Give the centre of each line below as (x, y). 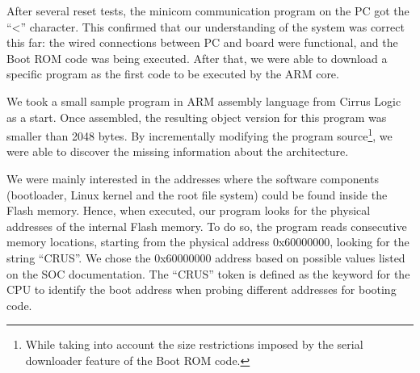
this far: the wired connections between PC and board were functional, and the (202, 42)
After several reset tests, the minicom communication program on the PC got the (208, 10)
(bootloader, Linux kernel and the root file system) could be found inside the (197, 194)
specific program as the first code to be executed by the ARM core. (173, 74)
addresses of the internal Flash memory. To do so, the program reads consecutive (207, 226)
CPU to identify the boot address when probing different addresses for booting (202, 289)
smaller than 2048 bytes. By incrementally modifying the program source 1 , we (199, 134)
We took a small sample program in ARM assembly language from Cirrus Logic (204, 101)
